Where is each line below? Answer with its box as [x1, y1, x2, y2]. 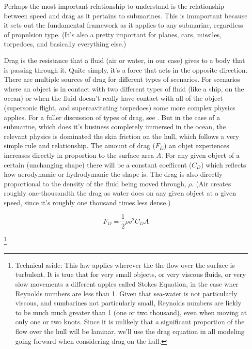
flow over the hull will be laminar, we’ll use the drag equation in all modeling [15, 326, 245, 336]
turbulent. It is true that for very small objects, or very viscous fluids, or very [15, 269, 246, 279]
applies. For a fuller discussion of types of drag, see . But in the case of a [4, 112, 220, 122]
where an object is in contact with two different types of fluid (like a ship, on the [4, 83, 244, 93]
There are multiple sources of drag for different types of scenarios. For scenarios [4, 74, 240, 84]
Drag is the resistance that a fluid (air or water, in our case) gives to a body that [4, 55, 245, 65]
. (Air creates [191, 178, 231, 188]
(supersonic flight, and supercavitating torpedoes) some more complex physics [4, 102, 236, 112]
